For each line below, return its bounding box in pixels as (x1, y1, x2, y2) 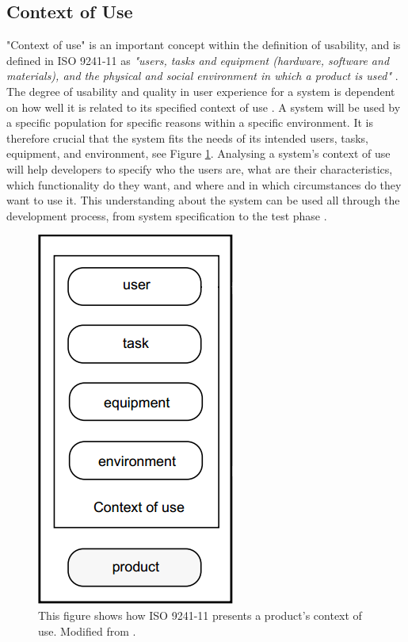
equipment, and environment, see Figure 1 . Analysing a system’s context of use (6, 145, 391, 162)
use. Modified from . (38, 622, 136, 639)
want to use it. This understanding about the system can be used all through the (6, 192, 400, 208)
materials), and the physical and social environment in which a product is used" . (6, 67, 398, 84)
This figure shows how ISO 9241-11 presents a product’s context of (38, 606, 362, 623)
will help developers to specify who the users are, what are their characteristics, (6, 160, 393, 177)
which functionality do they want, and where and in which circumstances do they (6, 176, 402, 193)
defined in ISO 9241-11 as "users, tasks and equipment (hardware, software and (6, 52, 390, 68)
